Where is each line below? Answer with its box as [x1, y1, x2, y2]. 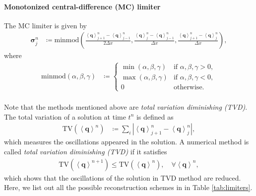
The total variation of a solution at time [4, 111, 126, 122]
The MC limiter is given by [4, 20, 87, 30]
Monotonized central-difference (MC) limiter [4, 1, 161, 11]
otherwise [173, 84, 202, 91]
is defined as [136, 111, 174, 122]
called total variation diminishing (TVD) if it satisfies [4, 146, 167, 157]
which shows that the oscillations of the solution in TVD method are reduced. [4, 172, 241, 183]
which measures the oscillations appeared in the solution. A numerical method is [4, 136, 249, 147]
